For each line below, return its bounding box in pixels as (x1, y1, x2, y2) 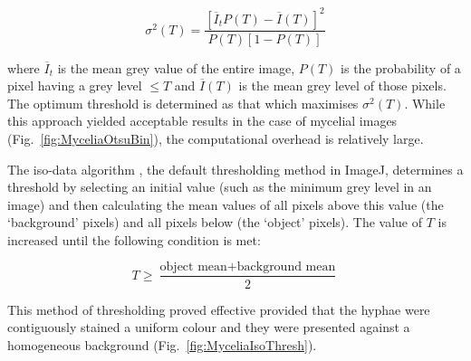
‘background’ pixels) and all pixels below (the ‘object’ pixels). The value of (7, 213, 423, 232)
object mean (159, 261, 227, 274)
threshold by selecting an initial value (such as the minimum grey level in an (7, 177, 432, 196)
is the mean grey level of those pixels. (238, 76, 447, 95)
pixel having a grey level (7, 76, 142, 95)
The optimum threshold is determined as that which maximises (7, 93, 359, 112)
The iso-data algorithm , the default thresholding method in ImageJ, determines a (7, 159, 464, 178)
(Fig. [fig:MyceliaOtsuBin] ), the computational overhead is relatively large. (7, 128, 424, 147)
